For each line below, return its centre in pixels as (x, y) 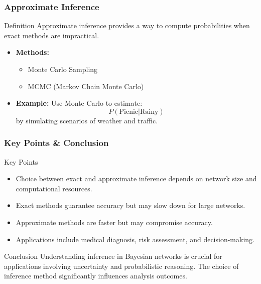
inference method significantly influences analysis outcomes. (96, 276)
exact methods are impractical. (52, 35)
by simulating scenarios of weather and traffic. (87, 120)
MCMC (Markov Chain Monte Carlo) (86, 86)
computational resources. (54, 188)
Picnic (129, 112)
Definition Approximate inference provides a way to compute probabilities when (127, 25)
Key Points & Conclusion (56, 143)
